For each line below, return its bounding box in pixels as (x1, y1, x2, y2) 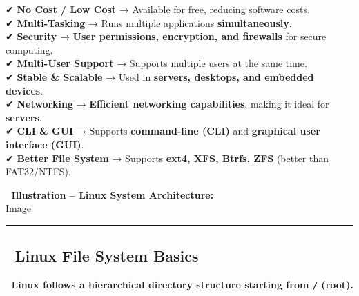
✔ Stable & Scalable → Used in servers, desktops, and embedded (6, 69, 314, 83)
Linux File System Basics (14, 245, 199, 266)
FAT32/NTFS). (6, 164, 71, 179)
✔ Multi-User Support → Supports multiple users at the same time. (6, 56, 307, 70)
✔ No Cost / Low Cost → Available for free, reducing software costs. (6, 2, 310, 16)
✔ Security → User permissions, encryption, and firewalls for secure (6, 29, 327, 43)
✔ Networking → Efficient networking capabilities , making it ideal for (6, 97, 329, 111)
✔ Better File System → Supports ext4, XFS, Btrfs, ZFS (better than (6, 150, 329, 165)
